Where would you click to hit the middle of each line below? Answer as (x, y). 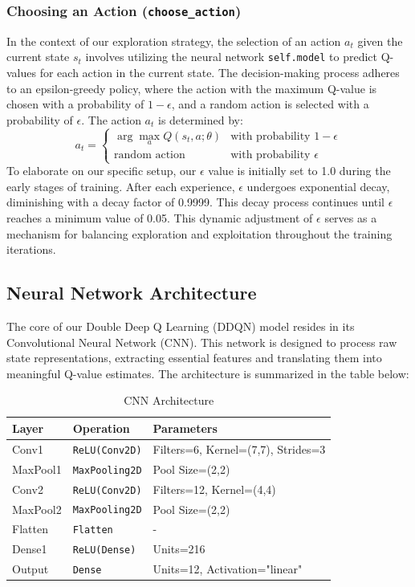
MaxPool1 (37, 469)
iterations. (31, 249)
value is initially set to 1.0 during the (299, 171)
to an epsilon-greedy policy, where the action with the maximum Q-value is (192, 88)
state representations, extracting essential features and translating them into (194, 358)
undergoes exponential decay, (318, 186)
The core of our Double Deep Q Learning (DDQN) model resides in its (181, 326)
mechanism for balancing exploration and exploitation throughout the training (199, 233)
